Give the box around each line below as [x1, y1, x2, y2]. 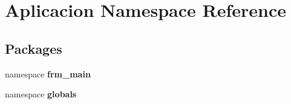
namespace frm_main [5, 67, 91, 80]
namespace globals [5, 88, 77, 100]
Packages [5, 39, 62, 57]
